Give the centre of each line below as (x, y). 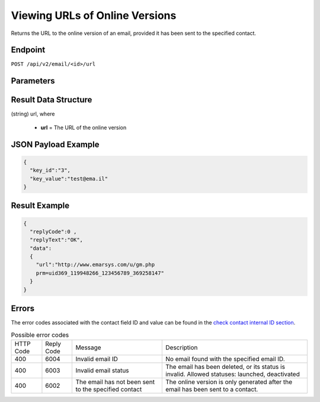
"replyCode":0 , (53, 231)
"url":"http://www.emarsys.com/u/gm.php (95, 265)
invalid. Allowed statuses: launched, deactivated (233, 374)
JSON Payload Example (55, 144)
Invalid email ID (97, 359)
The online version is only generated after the (229, 382)
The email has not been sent (115, 382)
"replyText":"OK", (56, 240)
